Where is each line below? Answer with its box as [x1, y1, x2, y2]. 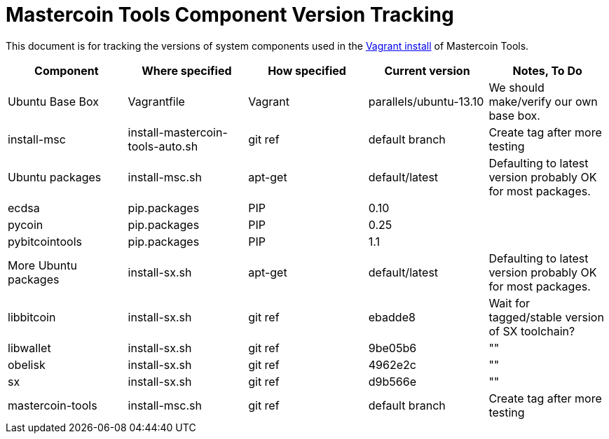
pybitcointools [8, 234, 82, 249]
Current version [384, 63, 470, 78]
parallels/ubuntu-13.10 [368, 94, 484, 109]
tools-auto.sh [128, 139, 198, 153]
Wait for [488, 295, 530, 310]
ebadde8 [368, 309, 416, 324]
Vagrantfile [128, 94, 185, 109]
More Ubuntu [8, 258, 77, 272]
